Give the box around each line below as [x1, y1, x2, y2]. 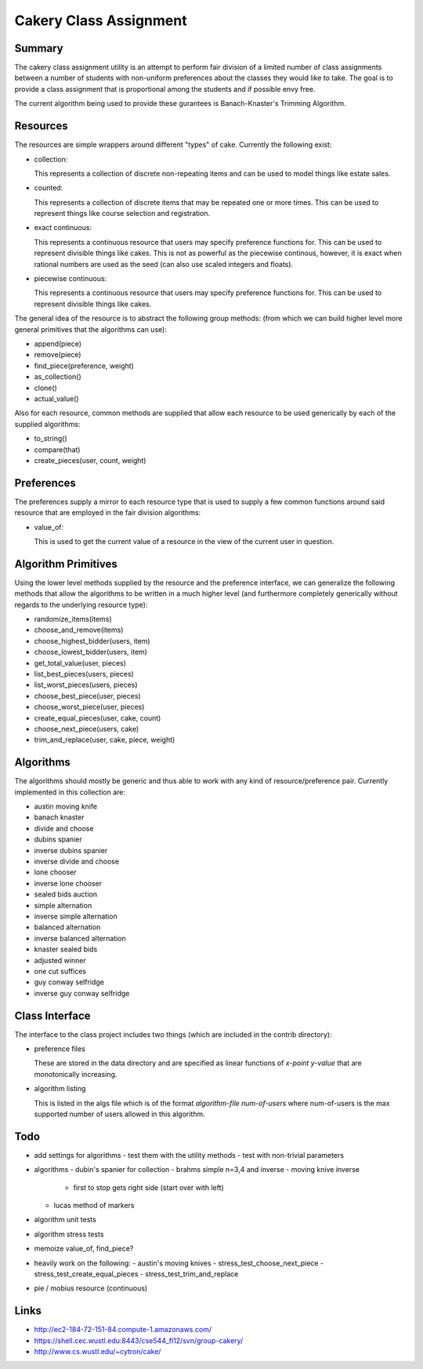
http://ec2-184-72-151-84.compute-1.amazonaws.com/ [34, 1325, 211, 1334]
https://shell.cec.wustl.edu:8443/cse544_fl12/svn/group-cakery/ [34, 1335, 244, 1345]
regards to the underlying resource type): [14, 600, 148, 609]
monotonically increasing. [34, 1069, 117, 1079]
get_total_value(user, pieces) [34, 658, 127, 667]
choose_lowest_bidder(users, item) [34, 648, 148, 657]
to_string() [34, 434, 68, 444]
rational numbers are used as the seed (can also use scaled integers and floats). [34, 259, 294, 268]
